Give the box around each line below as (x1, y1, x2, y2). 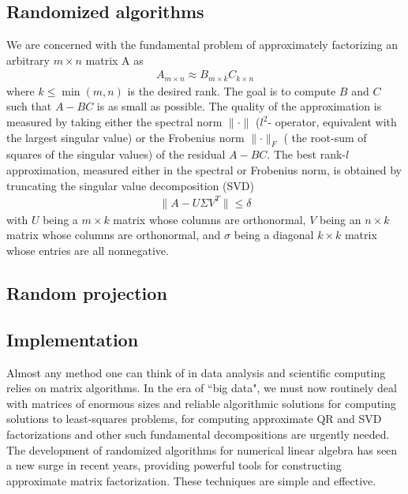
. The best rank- (267, 146, 346, 163)
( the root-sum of (283, 129, 367, 145)
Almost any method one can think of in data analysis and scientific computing (6, 364, 386, 380)
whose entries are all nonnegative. (6, 241, 169, 258)
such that (6, 98, 52, 114)
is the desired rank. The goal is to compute (127, 82, 336, 99)
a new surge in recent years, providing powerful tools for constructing (6, 457, 342, 473)
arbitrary (6, 51, 50, 68)
